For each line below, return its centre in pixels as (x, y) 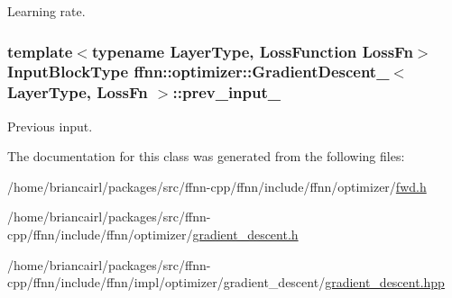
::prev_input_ (227, 92)
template (40, 51)
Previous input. (50, 126)
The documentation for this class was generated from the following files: (206, 156)
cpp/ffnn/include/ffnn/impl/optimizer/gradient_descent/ (166, 282)
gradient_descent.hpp (385, 282)
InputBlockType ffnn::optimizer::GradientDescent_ (198, 72)
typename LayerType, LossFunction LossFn (252, 51)
